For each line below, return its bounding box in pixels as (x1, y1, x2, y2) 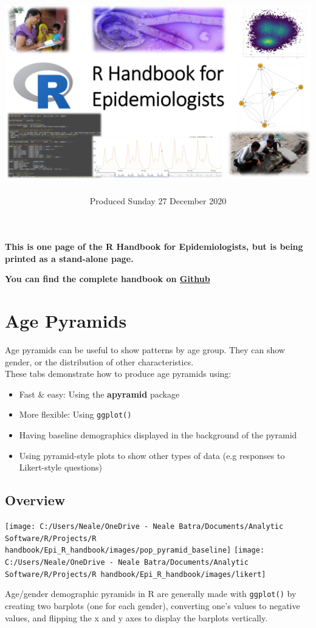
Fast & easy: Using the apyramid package (19, 387, 180, 400)
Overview (5, 491, 66, 509)
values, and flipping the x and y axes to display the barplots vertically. (5, 611, 268, 624)
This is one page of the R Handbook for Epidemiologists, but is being (5, 240, 303, 253)
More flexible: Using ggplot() (19, 408, 132, 421)
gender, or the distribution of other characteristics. (5, 355, 194, 368)
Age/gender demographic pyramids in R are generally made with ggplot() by (5, 587, 297, 600)
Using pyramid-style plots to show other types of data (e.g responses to (19, 449, 285, 461)
